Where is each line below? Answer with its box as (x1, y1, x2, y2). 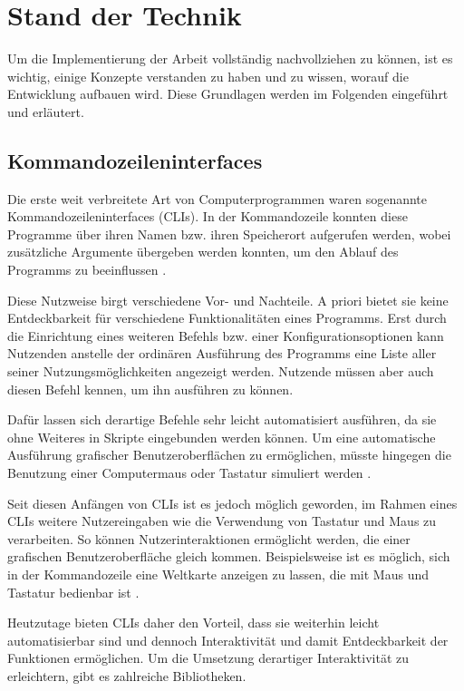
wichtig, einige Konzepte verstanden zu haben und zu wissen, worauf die (7, 66, 409, 85)
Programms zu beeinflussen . (7, 260, 167, 279)
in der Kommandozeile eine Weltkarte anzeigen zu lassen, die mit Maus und (7, 564, 430, 583)
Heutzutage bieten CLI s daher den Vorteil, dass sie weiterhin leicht (7, 613, 380, 632)
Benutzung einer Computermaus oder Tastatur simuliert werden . (7, 463, 372, 482)
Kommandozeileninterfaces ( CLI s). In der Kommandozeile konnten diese (7, 207, 408, 226)
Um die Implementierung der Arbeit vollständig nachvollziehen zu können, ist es (7, 49, 453, 68)
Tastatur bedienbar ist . (7, 582, 140, 601)
